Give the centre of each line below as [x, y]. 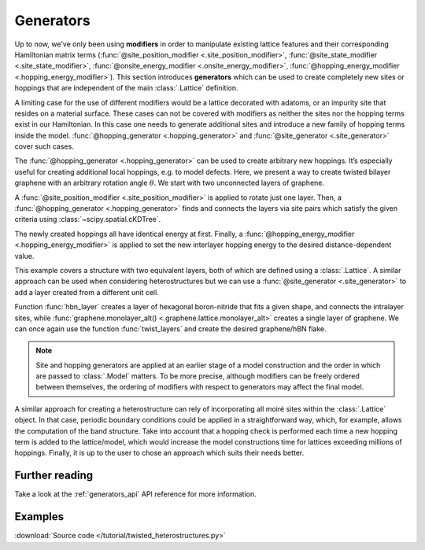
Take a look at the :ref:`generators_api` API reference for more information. [136, 494]
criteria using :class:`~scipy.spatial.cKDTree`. [88, 220]
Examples [39, 517]
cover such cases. [44, 146]
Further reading [54, 476]
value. [24, 256]
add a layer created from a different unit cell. [87, 292]
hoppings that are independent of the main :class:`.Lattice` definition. [126, 88]
